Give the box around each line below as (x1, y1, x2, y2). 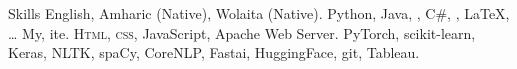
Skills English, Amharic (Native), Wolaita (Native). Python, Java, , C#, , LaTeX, (8, 3, 510, 23)
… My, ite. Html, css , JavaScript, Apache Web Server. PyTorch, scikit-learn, (8, 22, 476, 43)
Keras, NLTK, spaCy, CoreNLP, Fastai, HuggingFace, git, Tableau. (8, 42, 420, 63)
